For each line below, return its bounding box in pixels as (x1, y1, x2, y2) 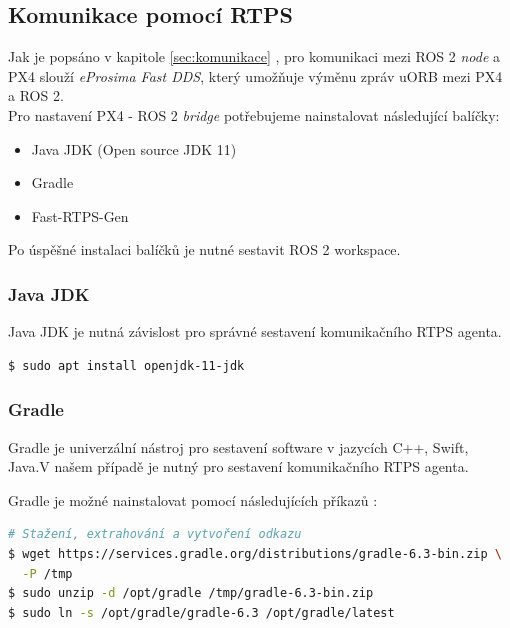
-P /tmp (22, 566, 73, 581)
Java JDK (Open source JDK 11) (31, 138, 237, 159)
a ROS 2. (8, 85, 64, 106)
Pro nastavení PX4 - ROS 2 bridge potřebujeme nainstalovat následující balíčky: (8, 104, 500, 125)
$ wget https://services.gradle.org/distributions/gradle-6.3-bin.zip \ (8, 546, 502, 561)
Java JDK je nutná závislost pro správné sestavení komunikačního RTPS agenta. (8, 321, 502, 342)
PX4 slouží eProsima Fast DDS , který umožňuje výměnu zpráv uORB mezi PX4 (8, 65, 503, 86)
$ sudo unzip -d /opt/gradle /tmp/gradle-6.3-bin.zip (8, 586, 374, 601)
